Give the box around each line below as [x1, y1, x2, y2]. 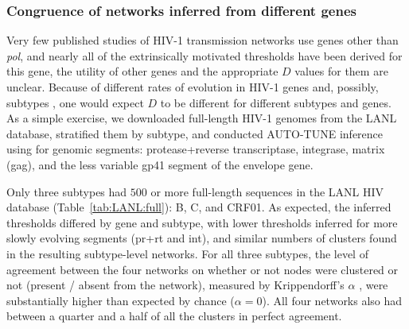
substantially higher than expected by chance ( [6, 292, 235, 308]
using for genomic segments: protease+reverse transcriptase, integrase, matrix [6, 141, 385, 157]
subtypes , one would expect [6, 94, 144, 110]
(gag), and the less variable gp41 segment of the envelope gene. [6, 156, 314, 172]
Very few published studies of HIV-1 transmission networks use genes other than [6, 32, 399, 48]
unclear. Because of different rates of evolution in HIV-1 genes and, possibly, [6, 79, 379, 95]
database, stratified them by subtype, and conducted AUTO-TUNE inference [6, 125, 384, 141]
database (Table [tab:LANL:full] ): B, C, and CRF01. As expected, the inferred [6, 199, 391, 215]
